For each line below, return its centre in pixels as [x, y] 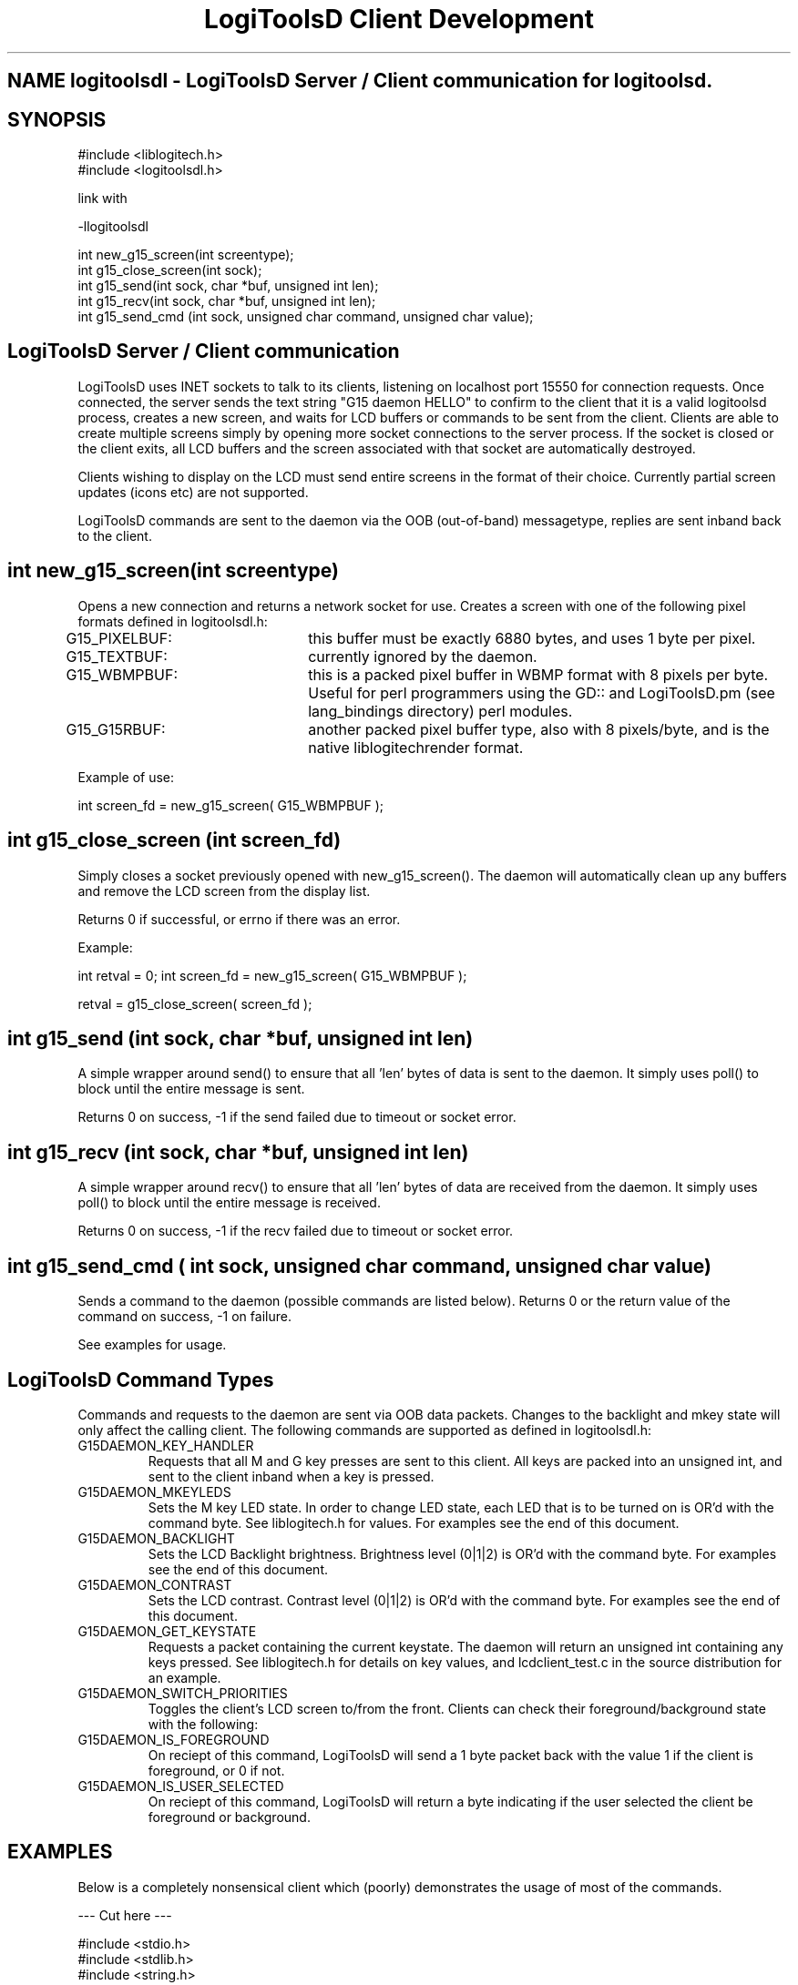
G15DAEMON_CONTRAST [155, 1584]
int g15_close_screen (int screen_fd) [174, 840]
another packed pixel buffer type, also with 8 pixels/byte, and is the [539, 729]
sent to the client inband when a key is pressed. [291, 1476]
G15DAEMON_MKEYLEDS [154, 1491]
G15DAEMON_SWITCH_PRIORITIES [183, 1693]
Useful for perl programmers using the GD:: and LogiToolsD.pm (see [542, 692]
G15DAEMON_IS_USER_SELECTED [181, 1786]
